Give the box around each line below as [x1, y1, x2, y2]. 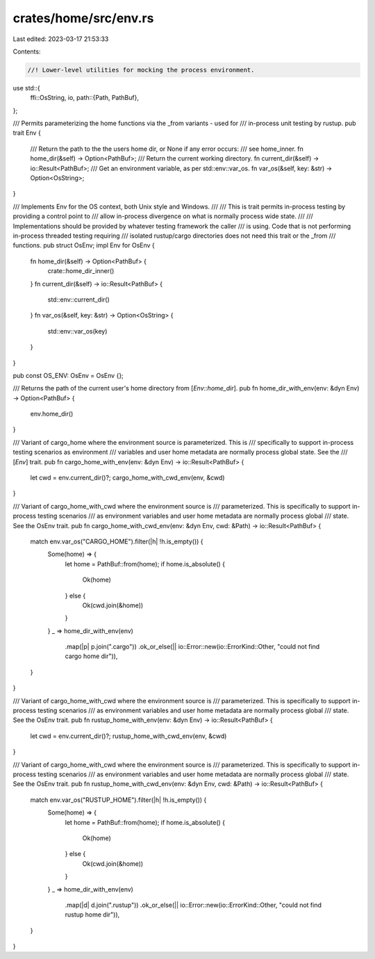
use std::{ [12, 83, 41, 92]
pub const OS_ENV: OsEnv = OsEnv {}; [12, 371, 124, 379]
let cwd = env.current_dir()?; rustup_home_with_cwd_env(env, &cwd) [30, 732, 227, 740]
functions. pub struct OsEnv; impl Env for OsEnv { [12, 241, 156, 249]
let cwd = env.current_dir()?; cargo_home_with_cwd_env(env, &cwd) [30, 473, 225, 482]
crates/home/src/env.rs [12, 10, 154, 26]
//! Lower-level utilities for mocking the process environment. [27, 66, 255, 74]
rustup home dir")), [65, 910, 120, 919]
